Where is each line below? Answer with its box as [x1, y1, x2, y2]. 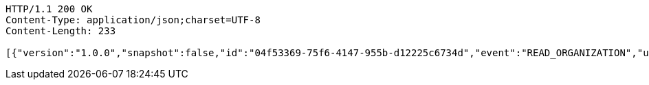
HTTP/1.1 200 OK [5, 3, 93, 14]
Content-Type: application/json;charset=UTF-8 [5, 14, 261, 25]
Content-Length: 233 [5, 25, 116, 36]
